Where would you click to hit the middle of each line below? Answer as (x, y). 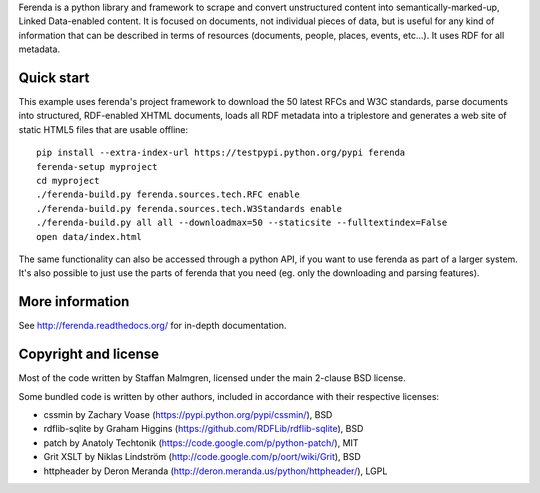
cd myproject (68, 181)
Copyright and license (89, 354)
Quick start (54, 77)
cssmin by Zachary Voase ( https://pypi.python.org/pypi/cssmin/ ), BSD (188, 414)
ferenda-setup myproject (97, 166)
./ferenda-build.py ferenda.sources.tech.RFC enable (168, 194)
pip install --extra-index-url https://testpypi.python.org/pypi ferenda (221, 153)
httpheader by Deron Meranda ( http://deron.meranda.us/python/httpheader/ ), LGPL (215, 471)
